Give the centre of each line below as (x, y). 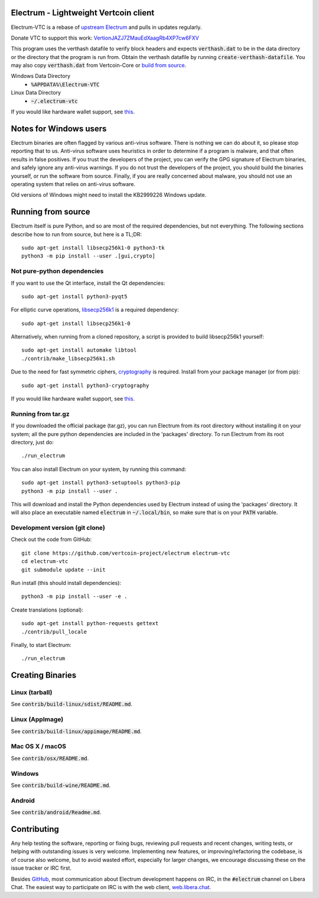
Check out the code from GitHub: (51, 539)
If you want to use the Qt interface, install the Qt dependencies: (88, 283)
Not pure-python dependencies (57, 271)
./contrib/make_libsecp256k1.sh (68, 358)
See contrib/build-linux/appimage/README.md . (76, 731)
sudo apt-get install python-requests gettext (90, 624)
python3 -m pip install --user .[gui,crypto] (89, 256)
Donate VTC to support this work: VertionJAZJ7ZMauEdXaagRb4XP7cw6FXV (105, 38)
